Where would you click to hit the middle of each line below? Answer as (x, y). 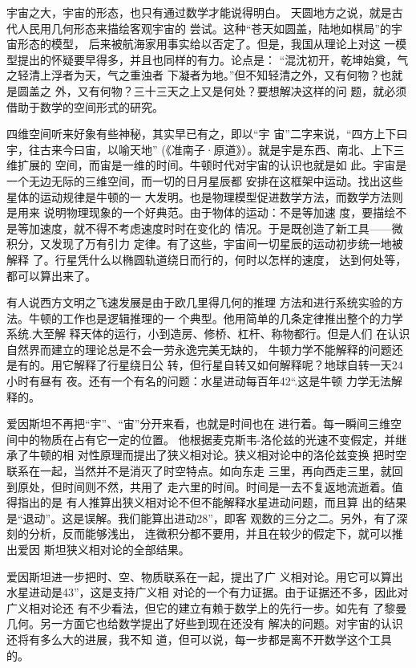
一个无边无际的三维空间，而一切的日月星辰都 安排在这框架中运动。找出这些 (205, 180)
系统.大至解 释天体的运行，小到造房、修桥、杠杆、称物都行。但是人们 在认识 (208, 334)
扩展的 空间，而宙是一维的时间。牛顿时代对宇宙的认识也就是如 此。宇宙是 (212, 165)
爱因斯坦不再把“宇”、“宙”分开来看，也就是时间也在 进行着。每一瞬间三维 (199, 424)
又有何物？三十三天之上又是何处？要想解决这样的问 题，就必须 (242, 90)
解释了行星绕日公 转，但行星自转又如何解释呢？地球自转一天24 (238, 365)
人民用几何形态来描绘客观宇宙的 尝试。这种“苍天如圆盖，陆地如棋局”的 (204, 28)
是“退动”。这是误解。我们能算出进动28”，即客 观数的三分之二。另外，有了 (202, 517)
